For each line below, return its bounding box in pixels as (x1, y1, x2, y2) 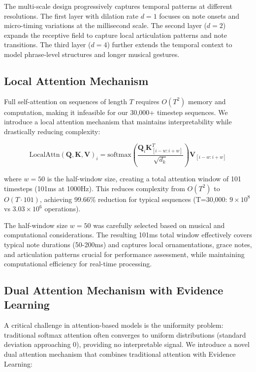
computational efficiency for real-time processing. (4, 258, 152, 269)
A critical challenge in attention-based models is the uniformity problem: (4, 320, 224, 330)
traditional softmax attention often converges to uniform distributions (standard (4, 329, 246, 340)
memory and (188, 96, 226, 106)
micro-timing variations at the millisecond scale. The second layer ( (4, 20, 207, 30)
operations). (44, 203, 81, 214)
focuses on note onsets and (159, 10, 240, 21)
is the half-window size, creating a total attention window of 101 (47, 173, 241, 183)
